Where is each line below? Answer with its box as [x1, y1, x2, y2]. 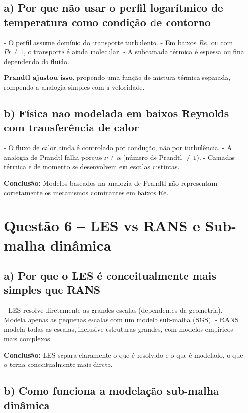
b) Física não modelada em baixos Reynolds [4, 105, 229, 120]
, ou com [207, 37, 233, 47]
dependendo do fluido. [4, 56, 69, 66]
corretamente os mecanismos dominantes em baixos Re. [4, 187, 169, 197]
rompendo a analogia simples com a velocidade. [4, 81, 145, 92]
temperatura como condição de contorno [4, 14, 211, 29]
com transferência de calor [4, 120, 139, 135]
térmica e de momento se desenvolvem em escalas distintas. [4, 161, 180, 172]
